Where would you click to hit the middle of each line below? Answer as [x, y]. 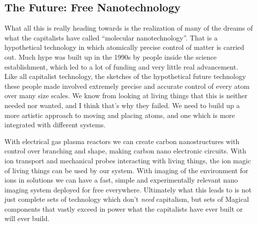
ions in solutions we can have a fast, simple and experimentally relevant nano [121, 180]
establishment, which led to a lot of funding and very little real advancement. [121, 66]
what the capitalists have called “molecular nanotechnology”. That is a [111, 37]
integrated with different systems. [55, 125]
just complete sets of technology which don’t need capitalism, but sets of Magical [127, 199]
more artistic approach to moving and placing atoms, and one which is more [120, 115]
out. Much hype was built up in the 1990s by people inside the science [111, 56]
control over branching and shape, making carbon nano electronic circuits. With [126, 151]
